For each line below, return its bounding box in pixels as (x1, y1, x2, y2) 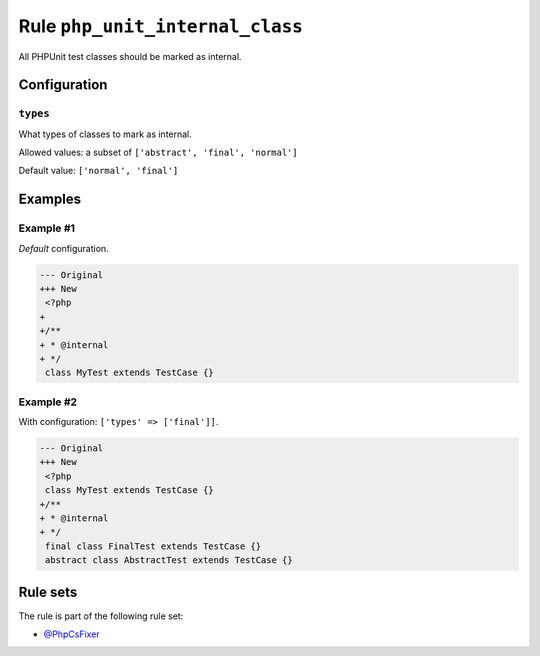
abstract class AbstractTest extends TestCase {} (45, 555, 294, 566)
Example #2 (18, 395, 78, 409)
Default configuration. (18, 242, 109, 254)
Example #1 (18, 221, 75, 235)
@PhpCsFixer (43, 628, 100, 640)
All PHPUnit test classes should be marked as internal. (18, 50, 242, 62)
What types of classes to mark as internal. (18, 128, 192, 140)
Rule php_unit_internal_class (18, 15, 304, 37)
